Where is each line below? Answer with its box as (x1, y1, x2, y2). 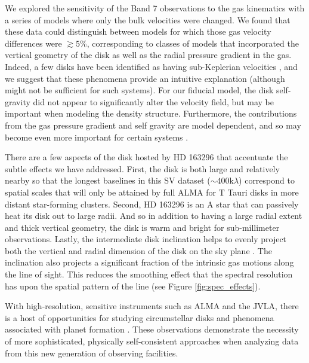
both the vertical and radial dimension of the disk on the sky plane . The (5, 244, 272, 257)
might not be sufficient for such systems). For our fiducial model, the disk (5, 84, 274, 96)
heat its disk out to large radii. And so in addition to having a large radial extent (5, 209, 302, 222)
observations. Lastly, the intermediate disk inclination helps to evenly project (5, 233, 287, 245)
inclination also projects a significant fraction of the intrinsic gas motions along (5, 256, 294, 269)
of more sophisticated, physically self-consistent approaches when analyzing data (5, 335, 299, 347)
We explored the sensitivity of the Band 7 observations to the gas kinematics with (5, 2, 305, 14)
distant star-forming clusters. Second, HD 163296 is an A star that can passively (5, 197, 299, 210)
